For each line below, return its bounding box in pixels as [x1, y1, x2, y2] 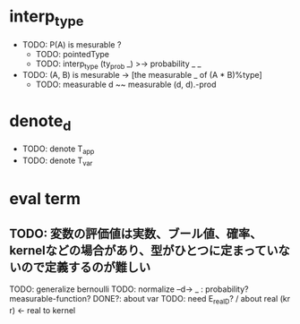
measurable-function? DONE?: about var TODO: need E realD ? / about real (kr [9, 294, 291, 306]
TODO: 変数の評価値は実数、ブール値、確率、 [9, 226, 262, 242]
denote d [9, 110, 72, 134]
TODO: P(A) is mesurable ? [21, 38, 122, 50]
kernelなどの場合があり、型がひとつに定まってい [9, 243, 279, 259]
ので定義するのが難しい [21, 260, 150, 275]
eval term [9, 188, 81, 209]
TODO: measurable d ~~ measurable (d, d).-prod [35, 79, 217, 90]
